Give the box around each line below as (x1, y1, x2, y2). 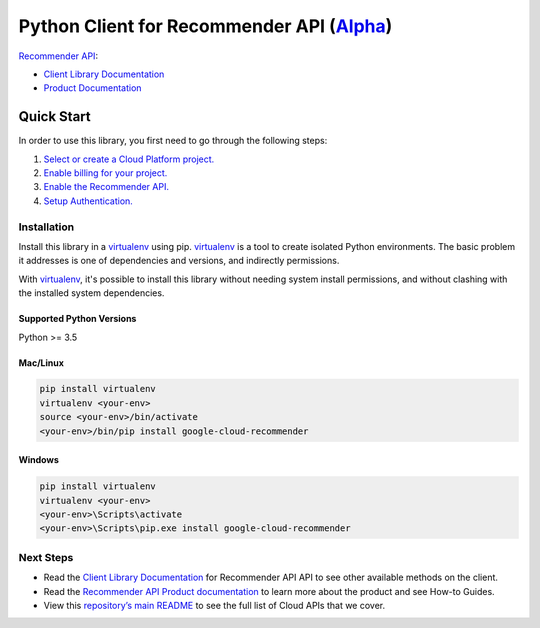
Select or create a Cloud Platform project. (43, 153, 215, 165)
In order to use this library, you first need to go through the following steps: (18, 135, 328, 147)
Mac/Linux (18, 356, 65, 369)
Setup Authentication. (43, 195, 134, 207)
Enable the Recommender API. (43, 181, 170, 193)
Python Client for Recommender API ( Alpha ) (18, 15, 393, 37)
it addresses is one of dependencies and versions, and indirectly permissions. (18, 255, 340, 267)
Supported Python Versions (18, 313, 137, 325)
